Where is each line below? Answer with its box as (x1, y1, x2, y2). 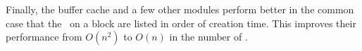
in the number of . (169, 29, 248, 44)
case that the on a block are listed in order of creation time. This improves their (6, 15, 356, 30)
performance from (6, 29, 82, 44)
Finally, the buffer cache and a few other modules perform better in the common (6, 2, 354, 16)
